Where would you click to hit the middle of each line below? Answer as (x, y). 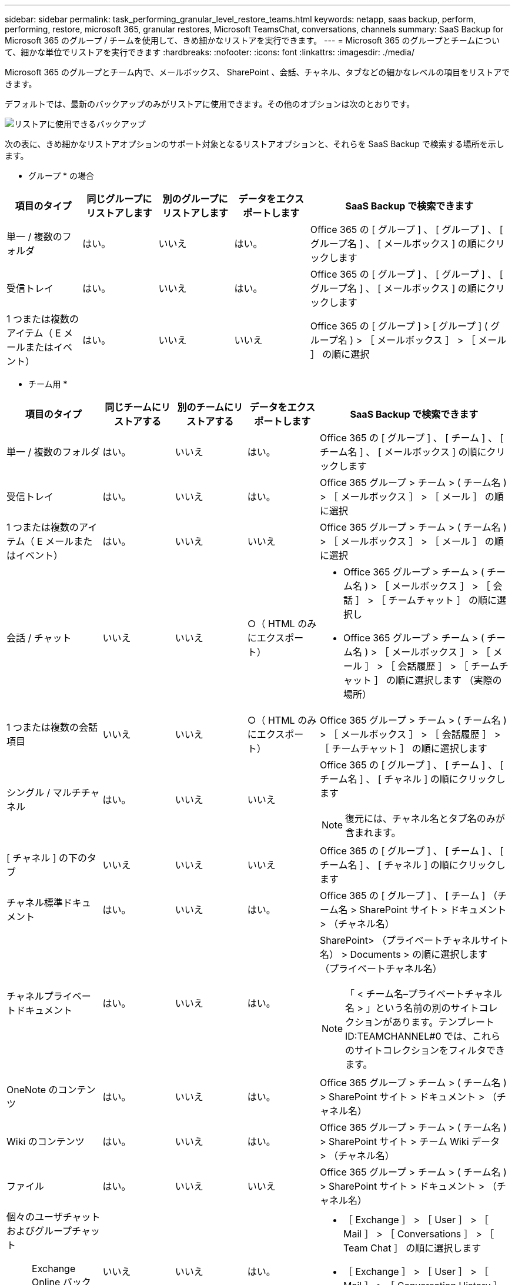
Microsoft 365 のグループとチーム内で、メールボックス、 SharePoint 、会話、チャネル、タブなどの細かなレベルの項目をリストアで (257, 72)
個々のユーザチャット (53, 1217)
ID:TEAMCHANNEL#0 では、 (409, 1036)
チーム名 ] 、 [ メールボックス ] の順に (403, 452)
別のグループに (195, 199)
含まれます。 (373, 833)
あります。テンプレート (443, 1022)
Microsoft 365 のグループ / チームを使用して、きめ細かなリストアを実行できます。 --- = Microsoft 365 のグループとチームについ (253, 40)
